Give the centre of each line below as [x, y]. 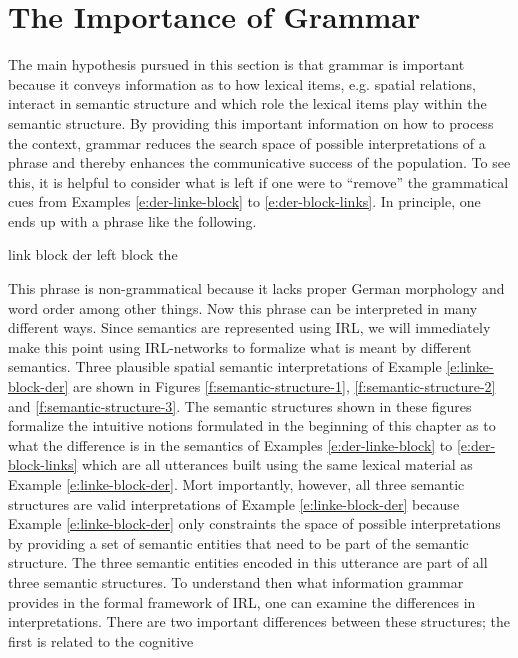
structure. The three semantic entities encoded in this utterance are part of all [248, 562]
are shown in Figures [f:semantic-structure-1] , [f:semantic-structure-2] [284, 386]
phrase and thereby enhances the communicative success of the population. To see [259, 162]
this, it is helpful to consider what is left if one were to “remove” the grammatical [258, 181]
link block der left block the [93, 254]
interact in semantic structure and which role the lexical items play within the [247, 103]
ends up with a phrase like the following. [132, 220]
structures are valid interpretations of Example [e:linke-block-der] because [234, 503]
